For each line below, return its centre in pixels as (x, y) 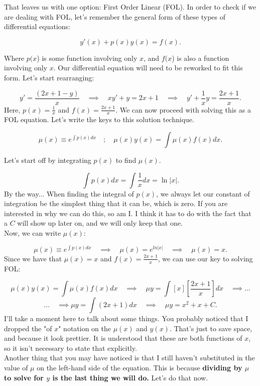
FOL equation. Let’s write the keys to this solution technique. (99, 119)
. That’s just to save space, (211, 328)
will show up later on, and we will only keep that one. (100, 223)
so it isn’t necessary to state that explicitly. (71, 348)
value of (16, 368)
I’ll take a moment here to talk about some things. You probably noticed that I (126, 318)
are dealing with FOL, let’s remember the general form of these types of (115, 16)
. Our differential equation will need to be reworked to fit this (148, 68)
